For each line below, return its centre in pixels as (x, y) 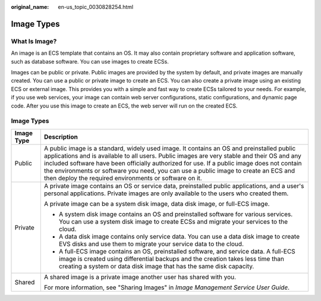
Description (61, 137)
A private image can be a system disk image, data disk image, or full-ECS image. (157, 203)
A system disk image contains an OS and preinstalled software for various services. (176, 214)
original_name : (30, 7)
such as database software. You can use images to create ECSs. (90, 61)
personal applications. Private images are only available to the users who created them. (166, 193)
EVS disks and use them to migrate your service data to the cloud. (151, 244)
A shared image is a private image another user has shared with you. (140, 277)
